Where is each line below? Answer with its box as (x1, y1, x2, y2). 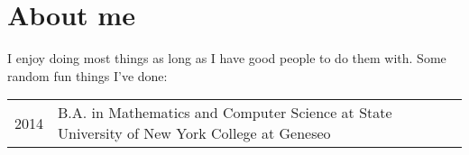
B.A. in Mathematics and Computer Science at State (58, 102, 392, 123)
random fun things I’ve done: (7, 66, 168, 85)
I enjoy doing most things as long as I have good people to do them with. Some (7, 49, 446, 68)
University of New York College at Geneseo (58, 123, 331, 144)
